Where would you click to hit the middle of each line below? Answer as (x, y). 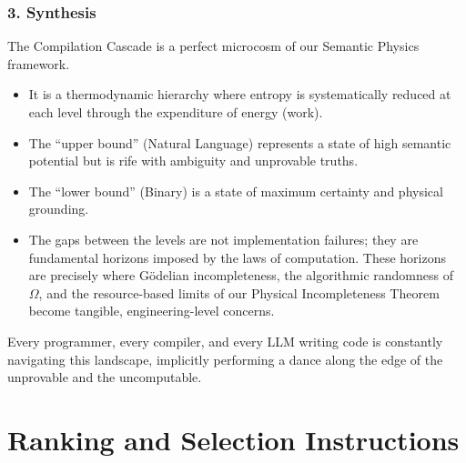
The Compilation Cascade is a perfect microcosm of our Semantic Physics (213, 46)
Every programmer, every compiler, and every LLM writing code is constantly (225, 341)
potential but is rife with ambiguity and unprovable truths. (193, 161)
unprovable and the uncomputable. (105, 377)
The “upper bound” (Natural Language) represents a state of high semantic (240, 142)
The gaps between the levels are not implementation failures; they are (223, 239)
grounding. (59, 209)
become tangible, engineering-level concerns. (152, 311)
